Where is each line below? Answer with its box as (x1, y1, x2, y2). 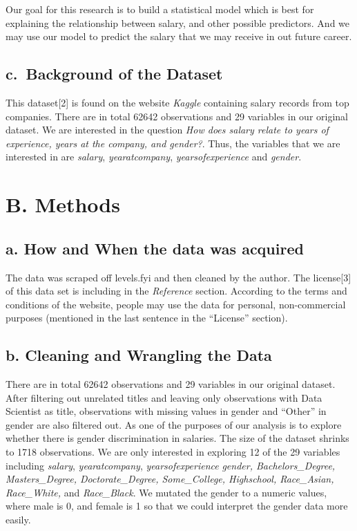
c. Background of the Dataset (6, 63, 223, 84)
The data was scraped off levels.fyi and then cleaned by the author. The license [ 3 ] (6, 270, 351, 284)
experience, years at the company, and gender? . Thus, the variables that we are (6, 136, 340, 150)
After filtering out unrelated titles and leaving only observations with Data (6, 390, 322, 404)
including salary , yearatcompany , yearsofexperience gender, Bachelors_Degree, (6, 458, 336, 472)
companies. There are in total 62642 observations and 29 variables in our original (6, 109, 348, 123)
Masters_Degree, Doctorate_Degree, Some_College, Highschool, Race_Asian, (6, 472, 334, 486)
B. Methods (6, 190, 120, 218)
